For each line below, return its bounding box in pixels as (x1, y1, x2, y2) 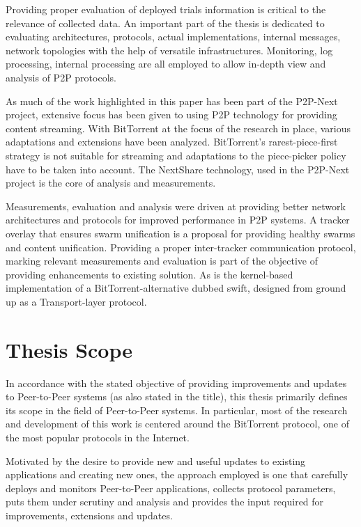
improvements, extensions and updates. (6, 508, 173, 522)
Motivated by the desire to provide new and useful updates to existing (6, 453, 306, 468)
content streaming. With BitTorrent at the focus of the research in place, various (6, 120, 351, 135)
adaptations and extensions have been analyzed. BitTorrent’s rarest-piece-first (6, 134, 338, 149)
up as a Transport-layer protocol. (6, 294, 147, 308)
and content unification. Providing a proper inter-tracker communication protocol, (6, 239, 356, 254)
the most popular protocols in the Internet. (6, 430, 190, 444)
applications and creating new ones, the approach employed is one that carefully (6, 467, 348, 482)
